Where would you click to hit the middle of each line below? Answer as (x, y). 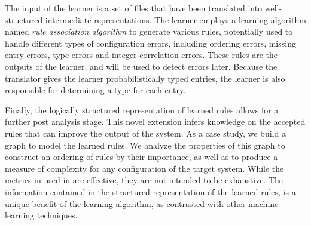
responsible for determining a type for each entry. (95, 90)
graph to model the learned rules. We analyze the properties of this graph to (145, 145)
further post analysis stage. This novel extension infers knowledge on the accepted (155, 121)
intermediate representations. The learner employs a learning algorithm (176, 19)
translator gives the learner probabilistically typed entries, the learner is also (145, 78)
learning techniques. (41, 215)
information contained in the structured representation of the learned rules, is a (150, 191)
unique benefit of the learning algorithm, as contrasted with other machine (142, 203)
